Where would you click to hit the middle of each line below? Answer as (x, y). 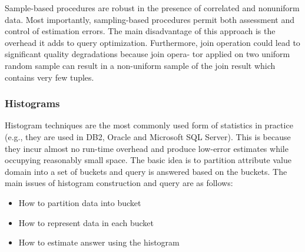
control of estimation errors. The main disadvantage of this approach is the (140, 31)
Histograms (32, 103)
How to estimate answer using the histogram (99, 242)
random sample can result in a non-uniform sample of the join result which (140, 65)
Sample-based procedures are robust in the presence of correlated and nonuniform (152, 8)
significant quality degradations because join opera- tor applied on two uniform (147, 54)
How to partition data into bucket (80, 202)
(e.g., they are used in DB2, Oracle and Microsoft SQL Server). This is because (148, 136)
